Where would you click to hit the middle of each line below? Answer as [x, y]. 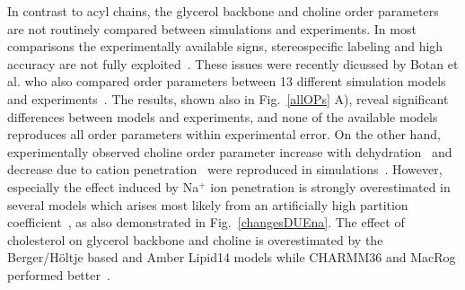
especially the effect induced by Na [103, 186]
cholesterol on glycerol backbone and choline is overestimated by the [195, 239]
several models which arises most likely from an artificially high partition [208, 204]
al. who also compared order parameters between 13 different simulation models [227, 81]
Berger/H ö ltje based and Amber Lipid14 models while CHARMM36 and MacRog [232, 257]
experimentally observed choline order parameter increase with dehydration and [230, 151]
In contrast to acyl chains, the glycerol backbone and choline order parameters [223, 11]
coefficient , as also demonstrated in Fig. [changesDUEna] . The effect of [206, 222]
